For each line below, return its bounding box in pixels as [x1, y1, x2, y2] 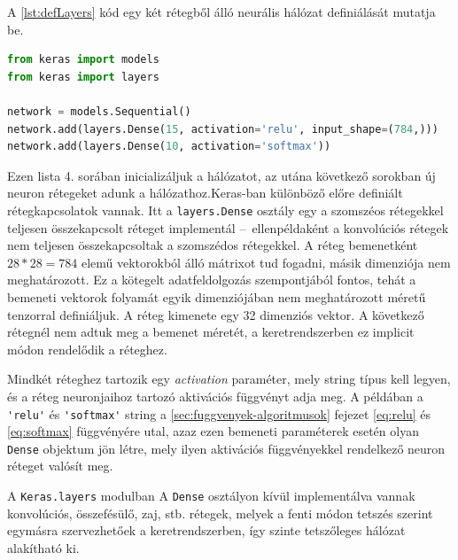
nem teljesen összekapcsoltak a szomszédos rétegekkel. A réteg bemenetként [7, 236, 418, 254]
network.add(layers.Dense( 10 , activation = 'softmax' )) [7, 140, 331, 153]
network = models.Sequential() [7, 105, 191, 118]
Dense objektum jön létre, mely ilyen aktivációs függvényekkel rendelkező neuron [7, 439, 446, 457]
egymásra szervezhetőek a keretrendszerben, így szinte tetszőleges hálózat [7, 521, 406, 540]
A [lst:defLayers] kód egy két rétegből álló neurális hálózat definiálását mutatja [7, 3, 436, 20]
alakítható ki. [7, 538, 80, 556]
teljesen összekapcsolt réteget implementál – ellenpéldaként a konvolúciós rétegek [7, 218, 449, 237]
